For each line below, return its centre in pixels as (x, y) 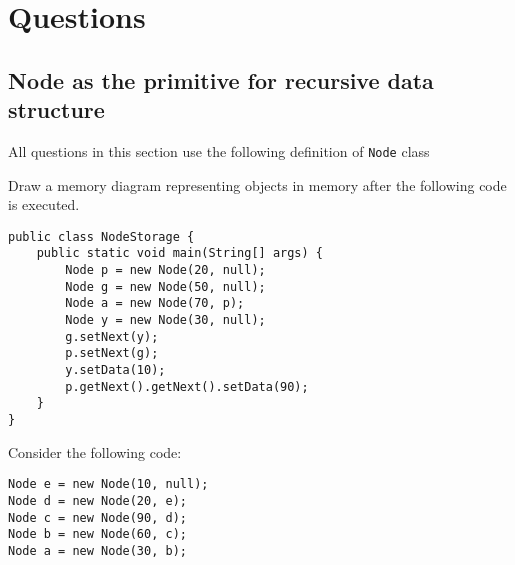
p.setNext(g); (112, 353)
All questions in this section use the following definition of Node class (219, 150)
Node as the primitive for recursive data (221, 79)
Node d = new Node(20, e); (97, 500)
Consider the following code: (95, 451)
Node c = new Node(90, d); (97, 517)
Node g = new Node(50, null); (165, 286)
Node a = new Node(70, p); (155, 303)
